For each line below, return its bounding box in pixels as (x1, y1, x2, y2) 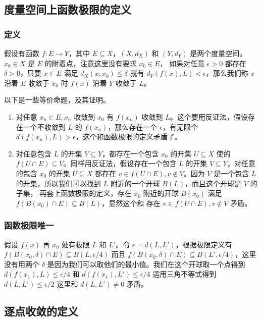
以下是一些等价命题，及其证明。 (4, 94, 110, 105)
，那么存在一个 (108, 121, 158, 132)
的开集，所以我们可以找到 (16, 178, 101, 188)
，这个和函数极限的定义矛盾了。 (75, 131, 182, 142)
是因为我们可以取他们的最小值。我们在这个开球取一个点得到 (47, 258, 245, 269)
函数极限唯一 (4, 219, 54, 232)
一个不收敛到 (23, 121, 66, 132)
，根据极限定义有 (175, 239, 232, 249)
